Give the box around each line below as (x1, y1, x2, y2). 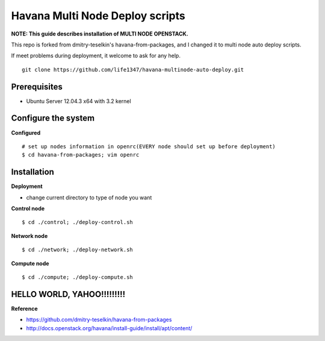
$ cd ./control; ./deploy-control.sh (22, 219, 134, 226)
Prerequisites (11, 81, 63, 92)
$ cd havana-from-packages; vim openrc (22, 151, 140, 158)
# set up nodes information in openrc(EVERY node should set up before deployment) (22, 143, 276, 150)
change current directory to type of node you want (26, 193, 152, 201)
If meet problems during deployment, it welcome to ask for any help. (11, 52, 181, 60)
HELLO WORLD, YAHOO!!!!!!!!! (11, 289, 126, 299)
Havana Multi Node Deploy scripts (11, 9, 186, 22)
